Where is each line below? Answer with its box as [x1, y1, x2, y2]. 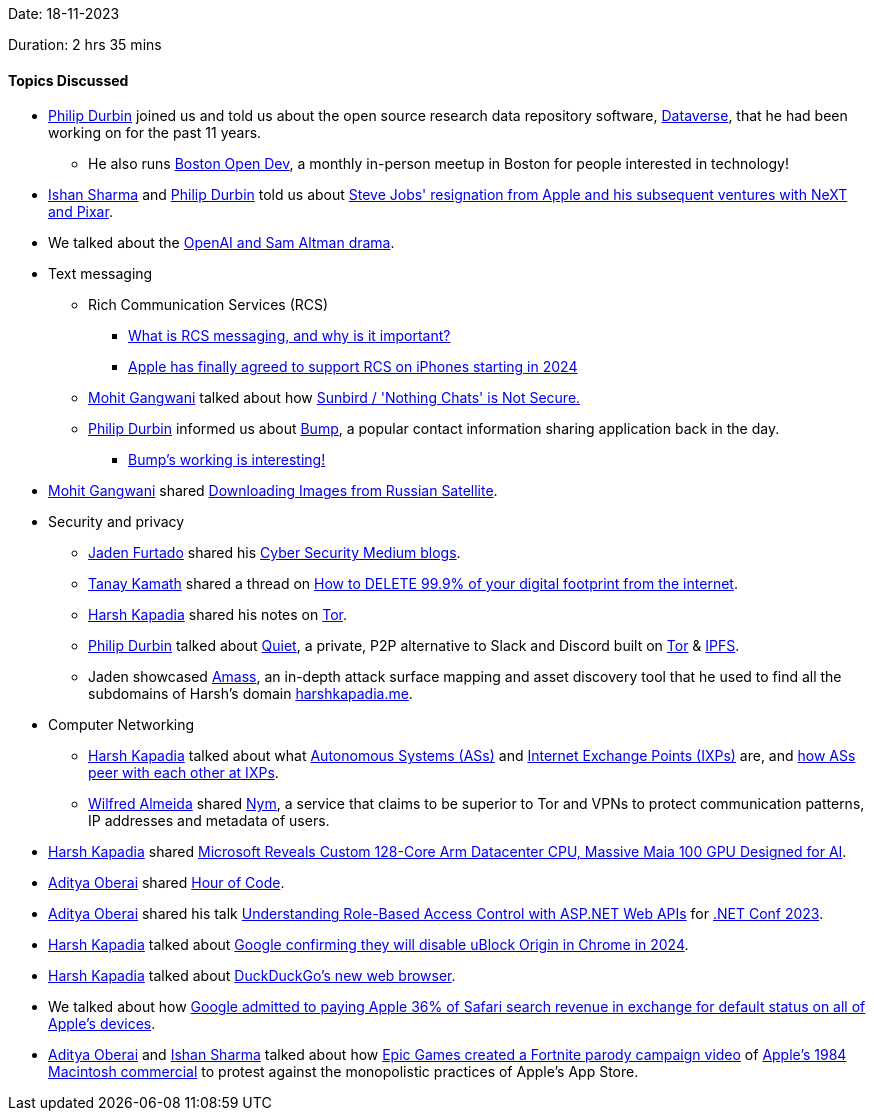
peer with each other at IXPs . [88, 764, 279, 782]
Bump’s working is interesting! [128, 451, 326, 469]
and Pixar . [48, 203, 113, 221]
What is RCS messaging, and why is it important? [128, 327, 451, 345]
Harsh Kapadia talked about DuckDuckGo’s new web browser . [48, 967, 456, 985]
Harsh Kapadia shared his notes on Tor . [88, 606, 347, 624]
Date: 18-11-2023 [8, 5, 120, 22]
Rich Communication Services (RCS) [88, 296, 329, 314]
